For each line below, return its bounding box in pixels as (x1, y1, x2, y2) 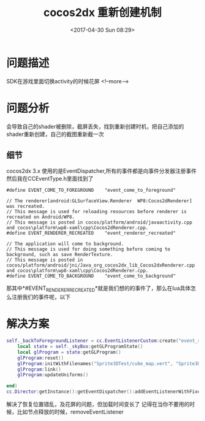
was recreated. (6, 203, 45, 210)
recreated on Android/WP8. (6, 214, 75, 221)
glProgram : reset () (17, 355, 64, 361)
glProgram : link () (17, 366, 62, 373)
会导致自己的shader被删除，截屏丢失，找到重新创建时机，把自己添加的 (6, 123, 184, 130)
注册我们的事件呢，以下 (11, 294, 71, 301)
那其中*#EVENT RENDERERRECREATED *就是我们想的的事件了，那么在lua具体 (6, 284, 191, 294)
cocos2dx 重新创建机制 (43, 6, 162, 20)
